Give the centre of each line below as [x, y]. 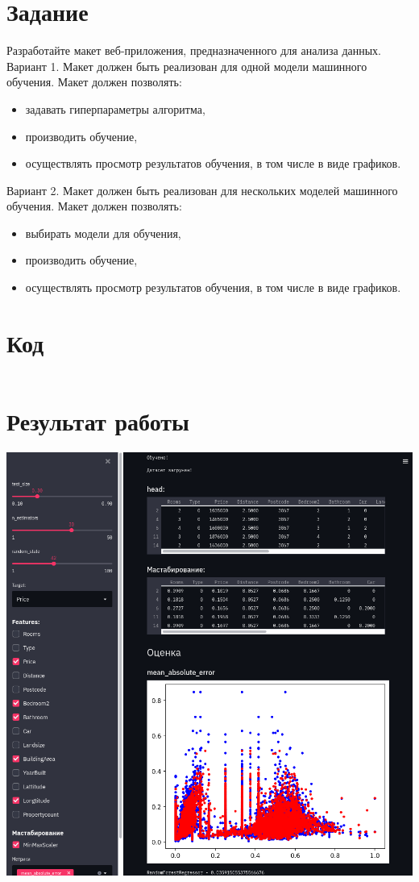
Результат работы [98, 420]
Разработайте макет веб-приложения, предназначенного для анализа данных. [194, 50]
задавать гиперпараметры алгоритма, [115, 108]
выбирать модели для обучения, [103, 233]
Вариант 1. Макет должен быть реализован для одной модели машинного [187, 66]
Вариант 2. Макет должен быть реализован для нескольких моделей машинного [202, 190]
